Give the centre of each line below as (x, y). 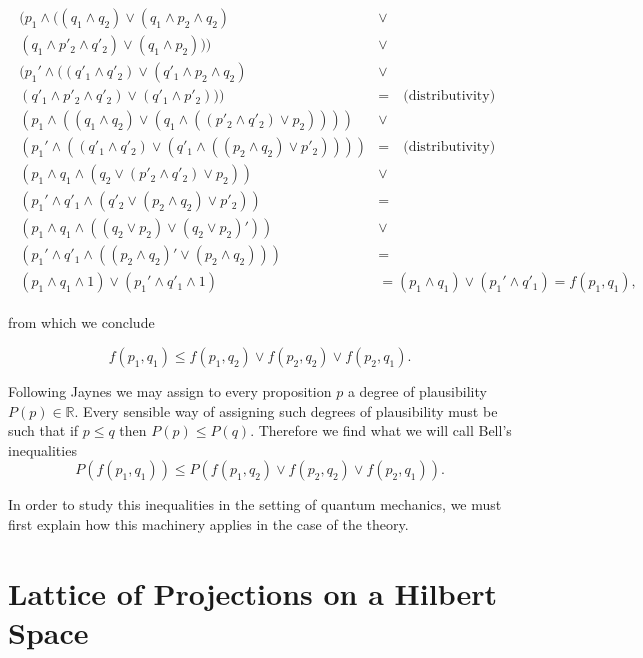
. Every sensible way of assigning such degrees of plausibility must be (286, 410)
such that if (43, 430)
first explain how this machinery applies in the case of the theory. (208, 523)
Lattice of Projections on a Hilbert (252, 592)
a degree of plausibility (417, 390)
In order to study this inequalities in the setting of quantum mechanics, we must (255, 504)
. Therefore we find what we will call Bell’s (381, 430)
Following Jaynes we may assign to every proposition (170, 390)
